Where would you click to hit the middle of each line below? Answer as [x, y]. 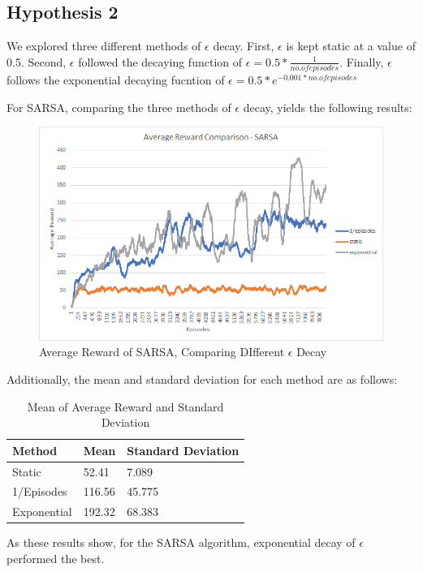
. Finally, [362, 61]
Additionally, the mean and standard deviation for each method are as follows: [202, 379]
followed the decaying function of [160, 61]
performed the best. [56, 559]
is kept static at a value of [351, 46]
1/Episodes [40, 491]
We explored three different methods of [104, 46]
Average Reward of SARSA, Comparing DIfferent [162, 352]
